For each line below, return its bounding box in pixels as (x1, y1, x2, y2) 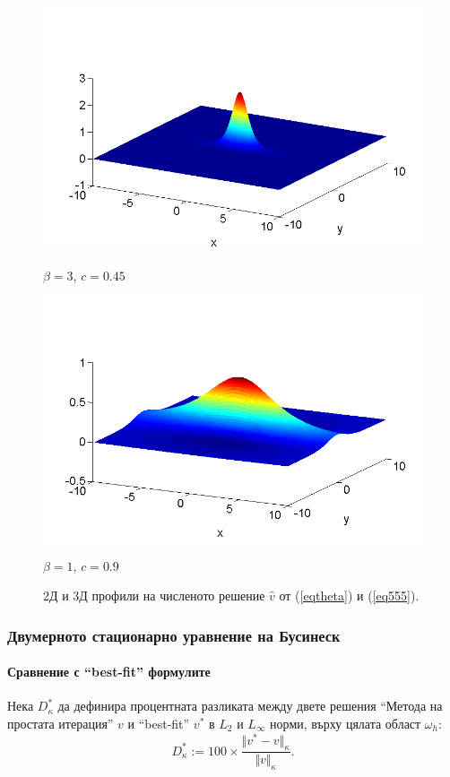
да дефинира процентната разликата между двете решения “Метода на (57, 696, 443, 715)
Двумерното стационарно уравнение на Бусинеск (7, 624, 341, 646)
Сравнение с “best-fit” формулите (7, 662, 211, 681)
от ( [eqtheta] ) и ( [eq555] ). (279, 586, 420, 605)
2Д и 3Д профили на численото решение (43, 586, 265, 605)
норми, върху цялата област (270, 713, 421, 732)
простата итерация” (7, 713, 114, 732)
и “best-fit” (127, 713, 190, 732)
